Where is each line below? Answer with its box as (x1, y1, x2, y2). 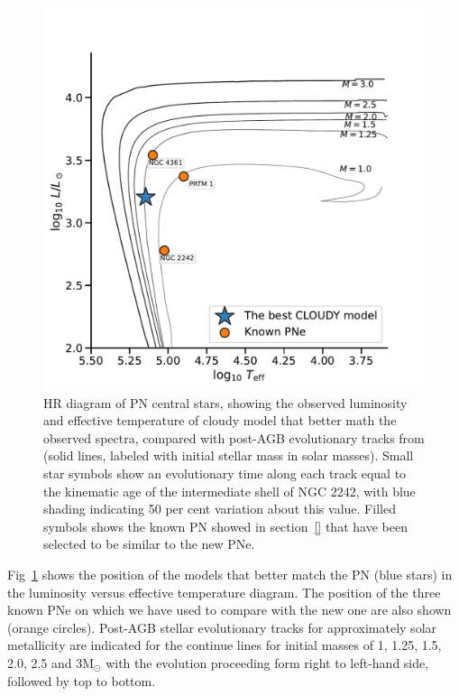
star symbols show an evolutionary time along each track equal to (43, 463, 407, 482)
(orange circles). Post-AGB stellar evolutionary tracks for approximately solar (7, 617, 437, 636)
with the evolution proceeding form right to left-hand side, (106, 653, 429, 672)
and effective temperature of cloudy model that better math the (43, 411, 397, 430)
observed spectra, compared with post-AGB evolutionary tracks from (43, 428, 425, 447)
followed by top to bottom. (7, 671, 156, 690)
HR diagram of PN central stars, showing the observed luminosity (43, 393, 408, 412)
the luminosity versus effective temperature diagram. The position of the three (7, 582, 441, 601)
